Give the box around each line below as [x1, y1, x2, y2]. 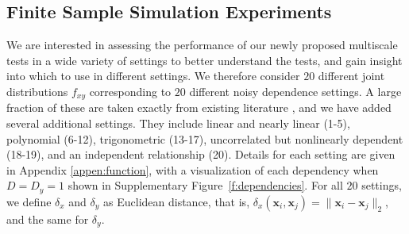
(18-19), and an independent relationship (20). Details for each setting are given [6, 146, 395, 163]
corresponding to [89, 82, 172, 99]
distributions [6, 82, 68, 99]
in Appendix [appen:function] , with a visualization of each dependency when [6, 161, 379, 178]
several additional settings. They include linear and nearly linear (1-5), [6, 115, 350, 132]
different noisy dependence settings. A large [189, 82, 402, 99]
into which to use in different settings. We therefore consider [6, 67, 300, 84]
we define [6, 193, 52, 209]
